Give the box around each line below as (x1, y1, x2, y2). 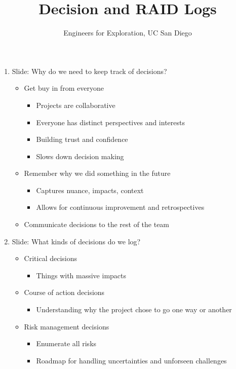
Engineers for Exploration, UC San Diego (63, 27, 192, 38)
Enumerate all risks (36, 338, 97, 349)
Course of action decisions (24, 287, 105, 298)
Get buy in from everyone (24, 83, 104, 93)
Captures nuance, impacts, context (36, 184, 144, 195)
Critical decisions (24, 253, 77, 264)
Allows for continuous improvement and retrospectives (36, 202, 205, 212)
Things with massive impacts (36, 270, 127, 280)
